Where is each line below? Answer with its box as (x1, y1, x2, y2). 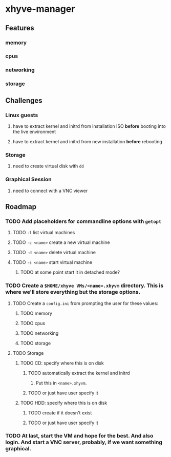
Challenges (5, 96, 42, 105)
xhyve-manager (5, 3, 75, 15)
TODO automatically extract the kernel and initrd (28, 370, 130, 376)
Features (5, 24, 34, 32)
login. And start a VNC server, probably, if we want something (5, 439, 163, 446)
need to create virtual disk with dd (12, 163, 84, 169)
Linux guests (5, 111, 38, 119)
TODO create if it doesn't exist (28, 409, 92, 416)
